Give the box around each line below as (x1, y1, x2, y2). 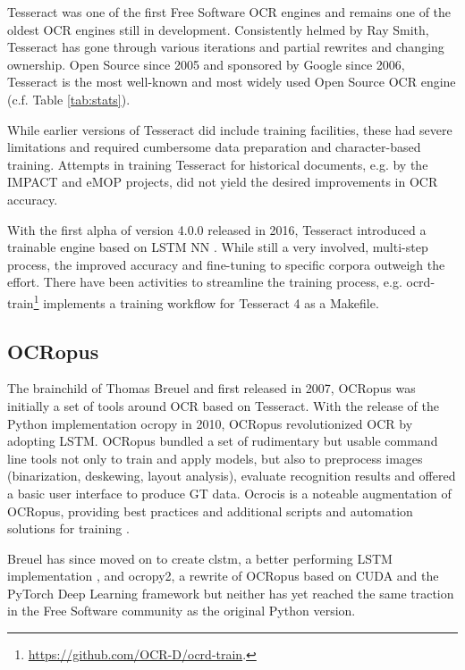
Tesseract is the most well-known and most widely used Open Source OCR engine (7, 72, 456, 91)
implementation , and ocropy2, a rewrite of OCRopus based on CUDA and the (7, 566, 439, 585)
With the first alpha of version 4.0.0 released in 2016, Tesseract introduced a (7, 220, 427, 239)
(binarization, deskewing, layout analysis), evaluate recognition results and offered (7, 466, 456, 485)
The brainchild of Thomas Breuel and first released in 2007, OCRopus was (7, 379, 416, 398)
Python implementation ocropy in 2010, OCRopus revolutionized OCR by (7, 414, 413, 432)
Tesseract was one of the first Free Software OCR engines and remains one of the (7, 3, 452, 21)
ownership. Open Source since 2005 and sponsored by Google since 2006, (7, 54, 405, 73)
